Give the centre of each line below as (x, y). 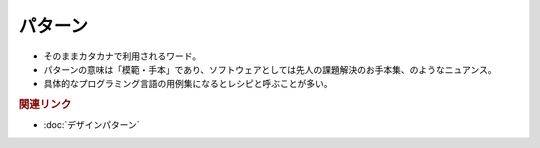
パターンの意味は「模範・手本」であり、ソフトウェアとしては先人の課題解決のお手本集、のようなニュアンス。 (270, 69)
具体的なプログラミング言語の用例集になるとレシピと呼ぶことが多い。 (188, 84)
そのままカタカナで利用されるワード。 (122, 56)
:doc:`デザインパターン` (91, 125)
